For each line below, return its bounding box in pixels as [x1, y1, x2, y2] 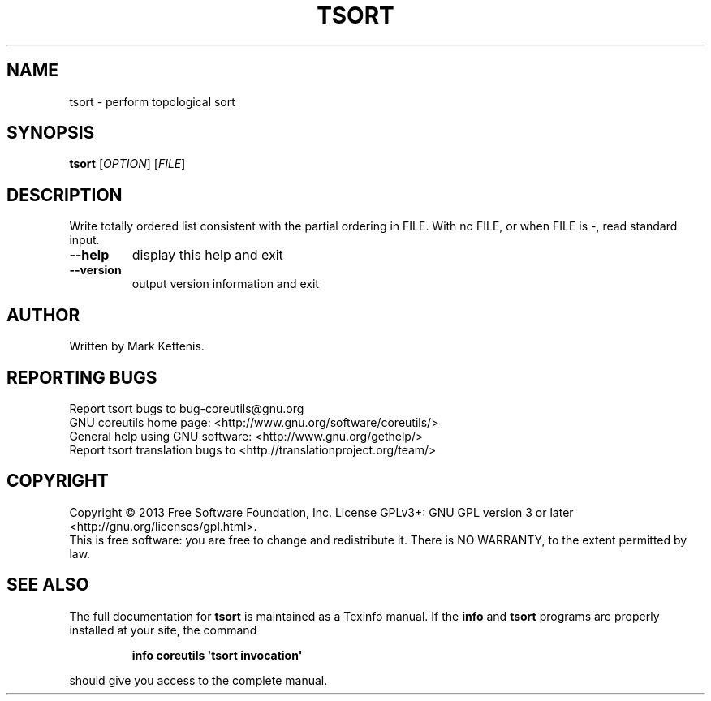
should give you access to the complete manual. [69, 673, 328, 687]
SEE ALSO [6, 574, 89, 596]
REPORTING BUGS [6, 367, 157, 388]
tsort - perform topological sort [69, 94, 235, 109]
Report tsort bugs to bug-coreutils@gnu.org [69, 401, 304, 415]
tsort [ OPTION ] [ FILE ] [69, 157, 186, 171]
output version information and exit [131, 277, 319, 291]
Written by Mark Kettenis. [69, 339, 205, 354]
